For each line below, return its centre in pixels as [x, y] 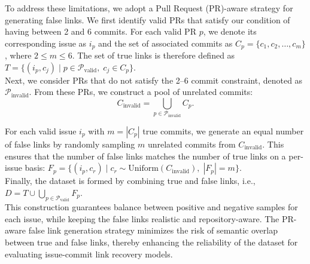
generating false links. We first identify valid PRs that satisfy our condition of [148, 19]
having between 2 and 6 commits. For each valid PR [101, 31]
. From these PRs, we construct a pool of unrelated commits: [141, 92]
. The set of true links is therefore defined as [154, 55]
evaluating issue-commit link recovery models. [89, 254]
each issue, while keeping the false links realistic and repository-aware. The [142, 218]
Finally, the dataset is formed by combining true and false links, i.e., [130, 181]
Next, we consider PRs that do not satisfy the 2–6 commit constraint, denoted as [154, 80]
